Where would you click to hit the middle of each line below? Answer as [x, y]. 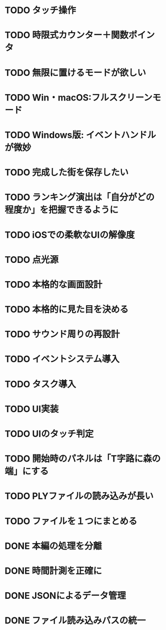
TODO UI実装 [32, 409]
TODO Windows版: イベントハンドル [80, 135]
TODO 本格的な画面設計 [53, 284]
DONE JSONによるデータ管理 [65, 596]
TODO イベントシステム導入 [62, 359]
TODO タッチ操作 [40, 10]
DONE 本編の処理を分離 [53, 546]
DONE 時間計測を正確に [53, 571]
